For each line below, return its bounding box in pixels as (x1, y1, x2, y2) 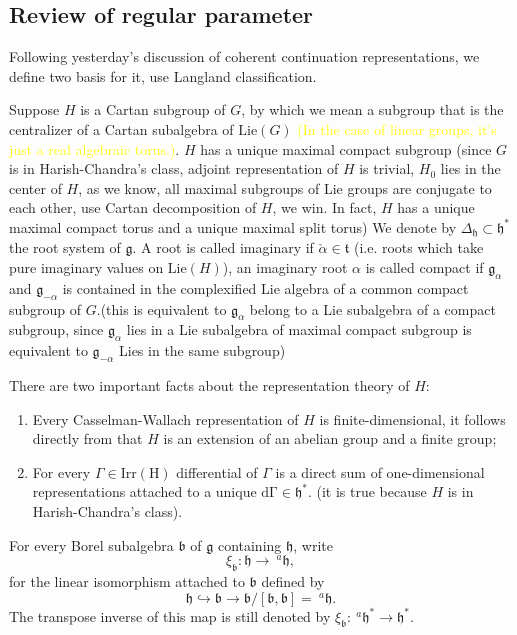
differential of (176, 461, 258, 482)
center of (9, 177, 62, 198)
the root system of (9, 237, 121, 258)
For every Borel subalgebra (9, 534, 174, 555)
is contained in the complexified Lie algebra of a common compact (62, 277, 469, 298)
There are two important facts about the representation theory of (9, 374, 410, 395)
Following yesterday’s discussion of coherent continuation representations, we (9, 46, 480, 67)
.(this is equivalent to (96, 298, 227, 319)
